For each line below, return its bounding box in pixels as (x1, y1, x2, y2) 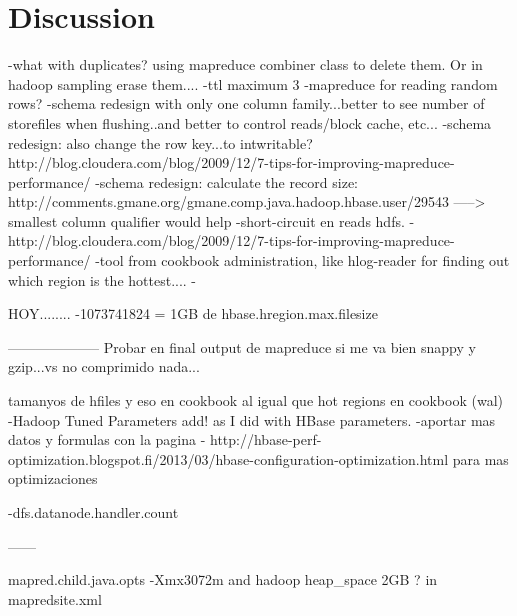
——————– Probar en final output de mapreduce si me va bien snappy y (8, 336, 476, 357)
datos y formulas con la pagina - (8, 429, 206, 450)
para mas (452, 448, 509, 469)
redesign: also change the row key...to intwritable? (8, 132, 313, 153)
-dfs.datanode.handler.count (8, 502, 179, 522)
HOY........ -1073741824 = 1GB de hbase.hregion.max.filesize (8, 303, 378, 324)
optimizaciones (8, 468, 98, 489)
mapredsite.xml (8, 588, 102, 609)
